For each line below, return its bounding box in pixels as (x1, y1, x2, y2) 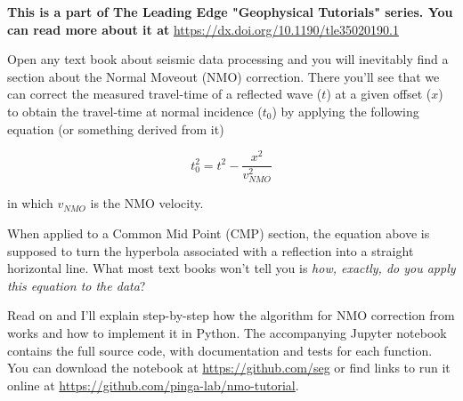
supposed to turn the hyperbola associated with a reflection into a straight (7, 241, 414, 260)
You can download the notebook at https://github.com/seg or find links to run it (7, 358, 451, 377)
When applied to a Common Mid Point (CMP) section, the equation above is (7, 223, 430, 242)
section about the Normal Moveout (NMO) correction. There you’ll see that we (7, 67, 440, 85)
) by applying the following (272, 101, 419, 120)
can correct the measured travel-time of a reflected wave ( (7, 84, 322, 103)
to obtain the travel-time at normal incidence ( (7, 101, 263, 120)
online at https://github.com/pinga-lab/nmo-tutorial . (7, 375, 299, 394)
